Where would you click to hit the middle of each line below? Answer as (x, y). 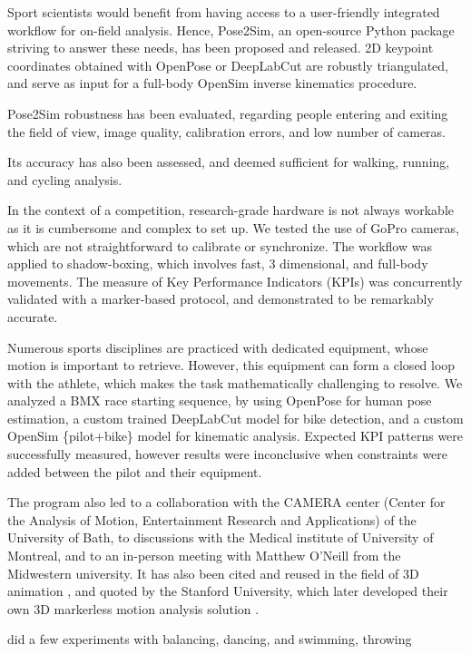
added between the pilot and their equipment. (135, 471)
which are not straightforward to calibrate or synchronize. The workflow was (220, 245)
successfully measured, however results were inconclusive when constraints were (228, 454)
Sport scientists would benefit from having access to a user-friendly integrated (224, 12)
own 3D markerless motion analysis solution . (133, 608)
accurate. (33, 316)
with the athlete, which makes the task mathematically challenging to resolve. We (235, 382)
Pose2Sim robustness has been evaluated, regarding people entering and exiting (228, 113)
